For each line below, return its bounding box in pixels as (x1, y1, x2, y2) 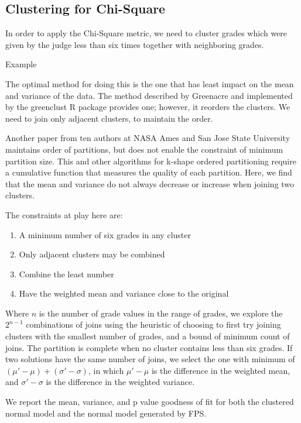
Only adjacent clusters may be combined (19, 248, 165, 260)
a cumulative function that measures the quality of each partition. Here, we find (5, 166, 292, 178)
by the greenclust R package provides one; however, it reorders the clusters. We (5, 101, 290, 113)
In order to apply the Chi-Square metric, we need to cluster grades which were (5, 27, 288, 39)
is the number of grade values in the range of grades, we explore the (39, 307, 283, 319)
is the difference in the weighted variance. (46, 376, 195, 388)
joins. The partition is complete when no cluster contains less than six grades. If (5, 341, 293, 353)
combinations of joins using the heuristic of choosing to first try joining (26, 318, 281, 331)
